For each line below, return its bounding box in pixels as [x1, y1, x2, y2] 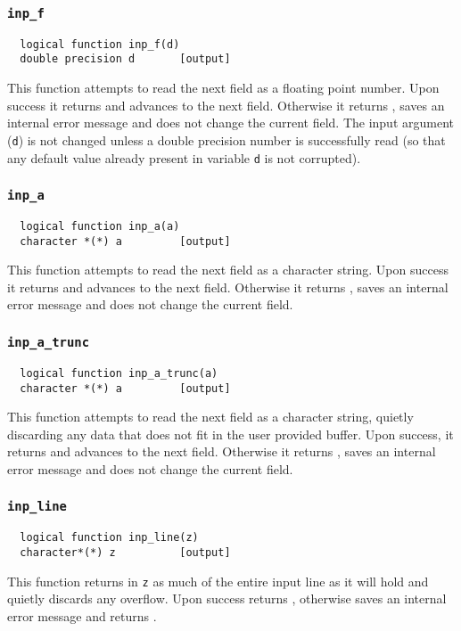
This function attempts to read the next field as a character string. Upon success [7, 260, 449, 279]
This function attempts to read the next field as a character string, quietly [7, 407, 414, 426]
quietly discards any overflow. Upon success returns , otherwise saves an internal [7, 589, 447, 608]
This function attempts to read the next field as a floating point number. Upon [7, 78, 440, 97]
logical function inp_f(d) [20, 37, 180, 51]
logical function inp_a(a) [20, 219, 180, 233]
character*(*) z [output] [20, 545, 231, 559]
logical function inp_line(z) [20, 531, 199, 545]
